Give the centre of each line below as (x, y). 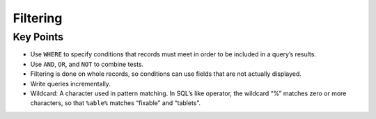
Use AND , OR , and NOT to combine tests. (87, 64)
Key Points (38, 37)
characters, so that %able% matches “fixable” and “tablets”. (116, 103)
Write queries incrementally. (71, 84)
